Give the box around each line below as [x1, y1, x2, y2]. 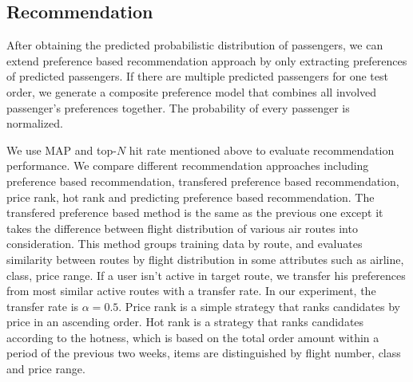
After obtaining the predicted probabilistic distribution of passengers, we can [6, 37, 383, 53]
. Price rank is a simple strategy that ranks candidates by [118, 297, 400, 314]
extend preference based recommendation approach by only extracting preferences [6, 52, 407, 69]
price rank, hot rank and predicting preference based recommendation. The [6, 188, 375, 205]
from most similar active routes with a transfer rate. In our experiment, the [6, 282, 376, 299]
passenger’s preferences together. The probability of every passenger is [6, 99, 350, 116]
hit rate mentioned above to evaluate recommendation [129, 141, 395, 158]
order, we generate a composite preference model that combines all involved [6, 83, 377, 100]
